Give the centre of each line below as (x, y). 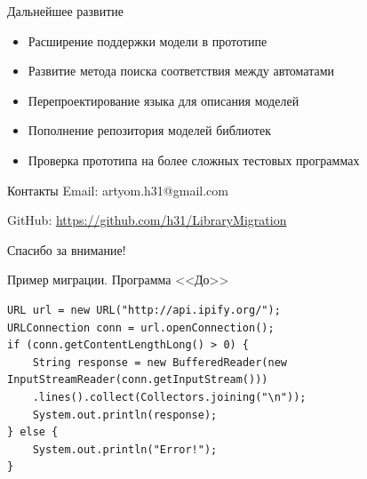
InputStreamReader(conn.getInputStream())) (138, 380)
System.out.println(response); (125, 415)
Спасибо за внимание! (67, 249)
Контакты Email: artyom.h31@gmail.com (118, 190)
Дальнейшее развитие (65, 11)
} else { (33, 432)
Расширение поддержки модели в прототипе (148, 40)
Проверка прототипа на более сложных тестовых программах (194, 160)
